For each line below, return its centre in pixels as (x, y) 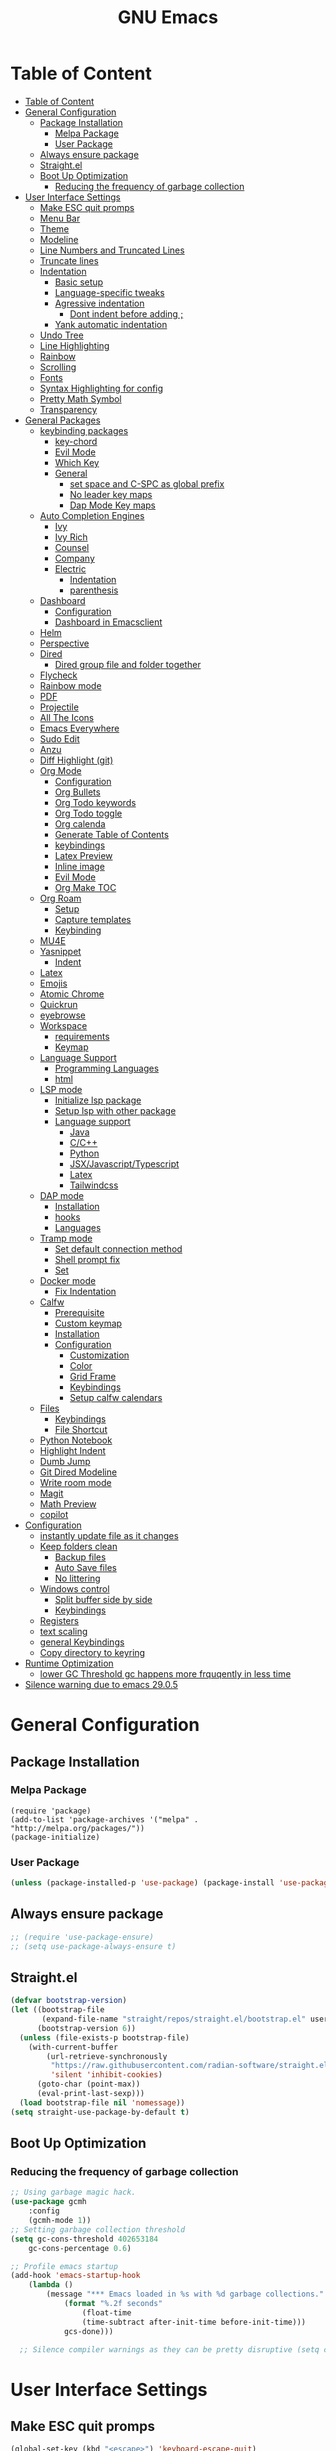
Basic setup (79, 282)
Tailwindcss (94, 1185)
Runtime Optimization (69, 1663)
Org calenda (80, 823)
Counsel (72, 547)
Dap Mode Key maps (113, 505)
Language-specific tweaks (109, 292)
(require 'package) (51, 1811)
